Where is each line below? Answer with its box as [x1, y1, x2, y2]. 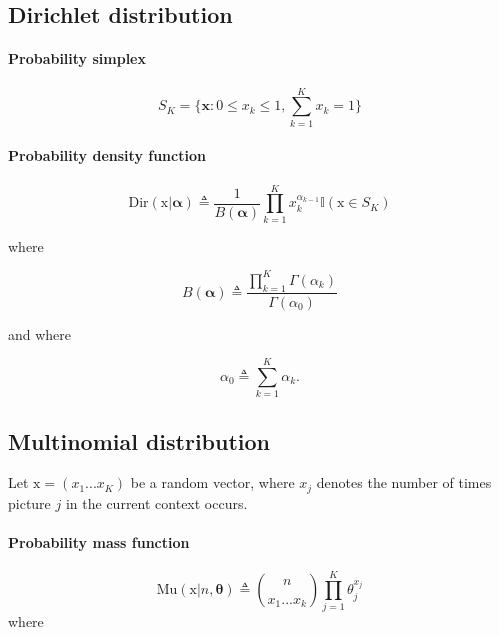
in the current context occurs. [65, 492, 248, 513]
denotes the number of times [316, 472, 492, 493]
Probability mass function [8, 532, 190, 553]
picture [8, 492, 51, 513]
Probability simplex [8, 48, 146, 69]
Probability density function [8, 145, 206, 166]
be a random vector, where [130, 472, 295, 493]
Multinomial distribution [8, 425, 271, 456]
